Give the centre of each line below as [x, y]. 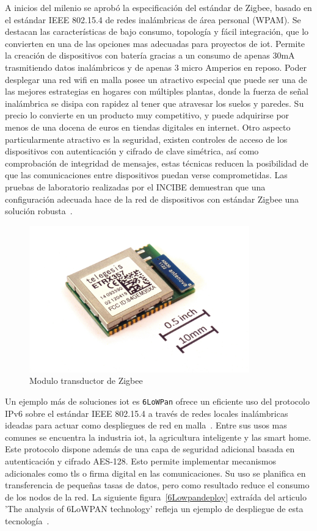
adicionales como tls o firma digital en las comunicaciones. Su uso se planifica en [155, 473]
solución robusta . [39, 211]
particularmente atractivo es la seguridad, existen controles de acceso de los [146, 139]
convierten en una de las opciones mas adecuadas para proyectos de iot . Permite [155, 43]
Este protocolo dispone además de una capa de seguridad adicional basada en [150, 449]
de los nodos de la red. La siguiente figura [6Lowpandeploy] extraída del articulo [156, 497]
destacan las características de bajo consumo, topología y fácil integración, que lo [157, 31]
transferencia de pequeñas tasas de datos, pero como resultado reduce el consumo [157, 485]
